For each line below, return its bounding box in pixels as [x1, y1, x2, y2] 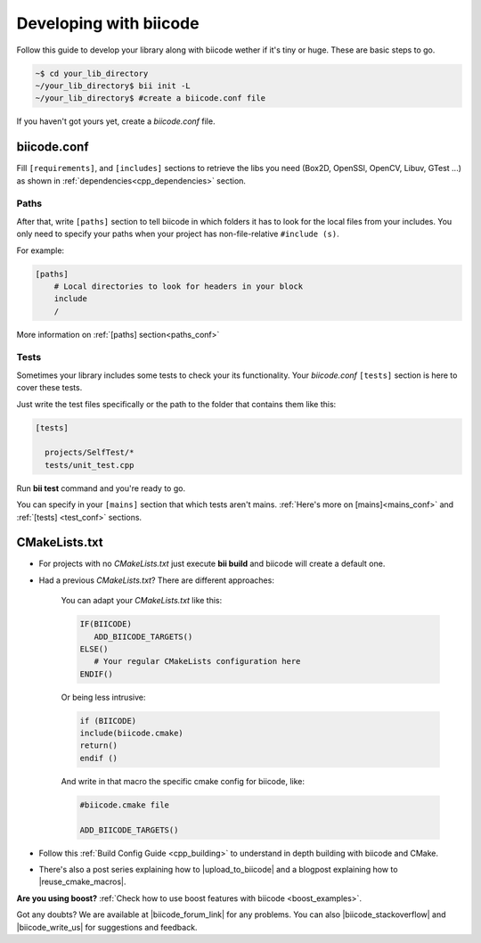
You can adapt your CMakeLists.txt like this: [61, 595, 223, 606]
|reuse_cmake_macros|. [38, 876, 126, 887]
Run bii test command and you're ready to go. [16, 482, 186, 494]
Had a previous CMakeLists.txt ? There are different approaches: [38, 575, 275, 586]
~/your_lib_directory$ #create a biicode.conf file [35, 94, 266, 103]
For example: [16, 245, 65, 256]
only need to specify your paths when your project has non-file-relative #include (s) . [16, 228, 339, 240]
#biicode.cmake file [79, 799, 169, 810]
